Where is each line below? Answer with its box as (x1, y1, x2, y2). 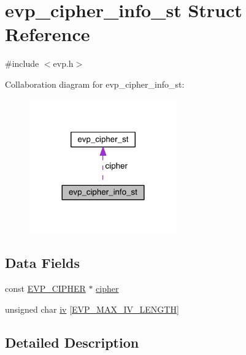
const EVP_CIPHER (5, 282, 86, 295)
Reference (5, 21, 90, 47)
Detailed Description (5, 332, 139, 351)
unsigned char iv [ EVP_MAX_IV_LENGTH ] (5, 302, 179, 315)
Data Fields (5, 253, 80, 272)
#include (5, 57, 39, 70)
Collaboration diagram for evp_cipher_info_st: (5, 77, 185, 90)
